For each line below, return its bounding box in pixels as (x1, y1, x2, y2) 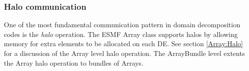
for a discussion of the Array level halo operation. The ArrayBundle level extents (4, 48, 245, 58)
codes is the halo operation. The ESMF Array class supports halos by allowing (4, 29, 238, 39)
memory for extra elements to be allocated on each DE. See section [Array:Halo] (4, 38, 243, 49)
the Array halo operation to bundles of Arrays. (4, 57, 143, 68)
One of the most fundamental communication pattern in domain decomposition (4, 19, 240, 30)
